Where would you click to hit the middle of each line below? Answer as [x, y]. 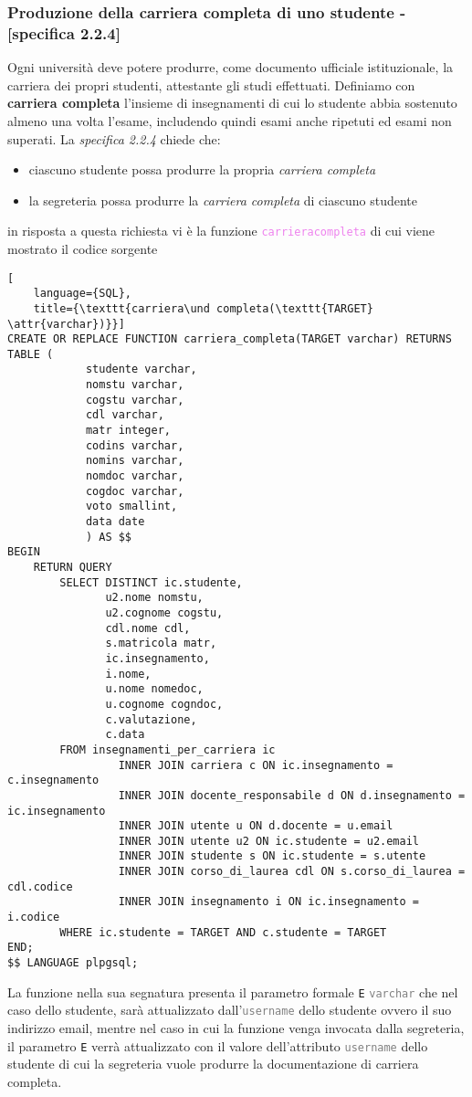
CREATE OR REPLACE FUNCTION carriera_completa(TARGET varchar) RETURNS [230, 339]
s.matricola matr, [161, 643]
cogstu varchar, [135, 400]
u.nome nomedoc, [154, 689]
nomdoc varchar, [135, 476]
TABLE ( [31, 354]
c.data [125, 735]
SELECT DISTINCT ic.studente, [151, 582]
